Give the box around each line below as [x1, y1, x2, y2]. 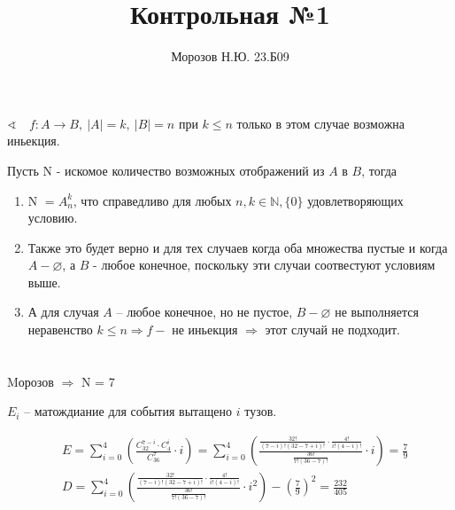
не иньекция [172, 320, 238, 339]
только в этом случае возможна [236, 114, 405, 132]
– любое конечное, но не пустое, [116, 302, 293, 321]
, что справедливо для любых [73, 191, 232, 209]
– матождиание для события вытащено [24, 402, 233, 420]
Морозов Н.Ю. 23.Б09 [171, 47, 289, 66]
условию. [27, 208, 78, 227]
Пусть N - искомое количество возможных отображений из [7, 161, 325, 179]
